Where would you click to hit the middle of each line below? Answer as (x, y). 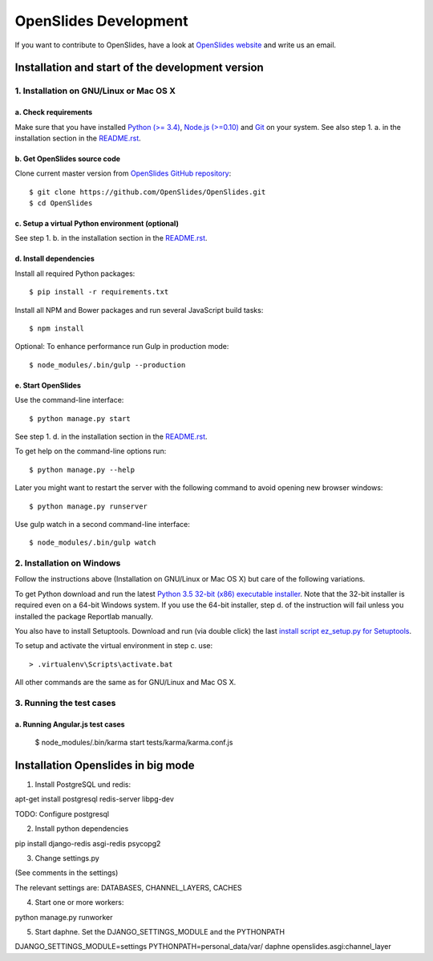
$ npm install (57, 328)
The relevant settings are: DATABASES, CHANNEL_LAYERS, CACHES (128, 887)
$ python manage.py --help (82, 470)
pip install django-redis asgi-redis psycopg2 (88, 843)
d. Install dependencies (55, 259)
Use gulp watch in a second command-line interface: (102, 524)
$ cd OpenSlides (61, 203)
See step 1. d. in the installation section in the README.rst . (111, 436)
